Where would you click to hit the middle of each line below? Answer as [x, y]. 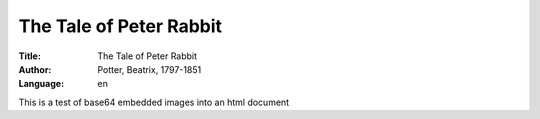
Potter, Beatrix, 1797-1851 [149, 69]
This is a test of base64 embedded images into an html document [154, 102]
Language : [41, 84]
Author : [35, 69]
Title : [30, 56]
